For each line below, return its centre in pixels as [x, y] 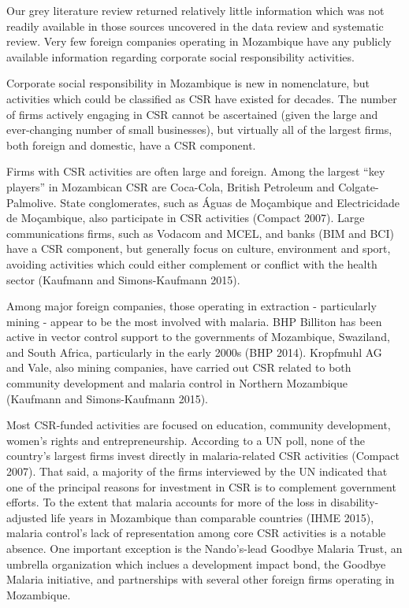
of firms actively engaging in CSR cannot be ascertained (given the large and [192, 114]
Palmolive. [32, 202]
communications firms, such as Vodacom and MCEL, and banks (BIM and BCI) [200, 233]
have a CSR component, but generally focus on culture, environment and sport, [199, 248]
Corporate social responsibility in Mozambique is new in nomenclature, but [188, 83]
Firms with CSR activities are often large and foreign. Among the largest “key [196, 171]
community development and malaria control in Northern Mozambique [177, 383]
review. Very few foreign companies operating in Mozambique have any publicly [199, 41]
